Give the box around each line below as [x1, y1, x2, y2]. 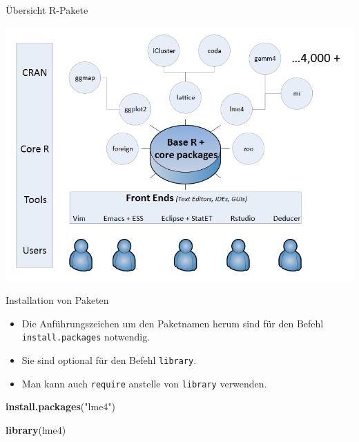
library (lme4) [6, 423, 66, 437]
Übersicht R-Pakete [6, 3, 88, 17]
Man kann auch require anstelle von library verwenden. [21, 376, 267, 390]
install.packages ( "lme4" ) [6, 399, 115, 414]
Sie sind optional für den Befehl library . [21, 353, 197, 367]
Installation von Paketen [6, 293, 109, 307]
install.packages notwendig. [21, 329, 151, 344]
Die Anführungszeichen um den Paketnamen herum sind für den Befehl [21, 316, 324, 330]
